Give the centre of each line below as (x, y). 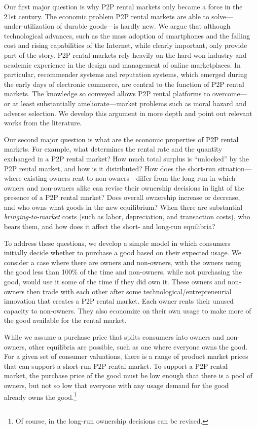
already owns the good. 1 (40, 396)
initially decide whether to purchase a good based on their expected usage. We (123, 253)
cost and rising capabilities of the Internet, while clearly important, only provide (126, 45)
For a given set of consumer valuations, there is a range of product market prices (126, 356)
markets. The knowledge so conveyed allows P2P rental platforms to (107, 94)
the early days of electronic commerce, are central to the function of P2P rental (124, 84)
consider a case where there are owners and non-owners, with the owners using (123, 262)
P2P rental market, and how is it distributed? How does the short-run (110, 168)
